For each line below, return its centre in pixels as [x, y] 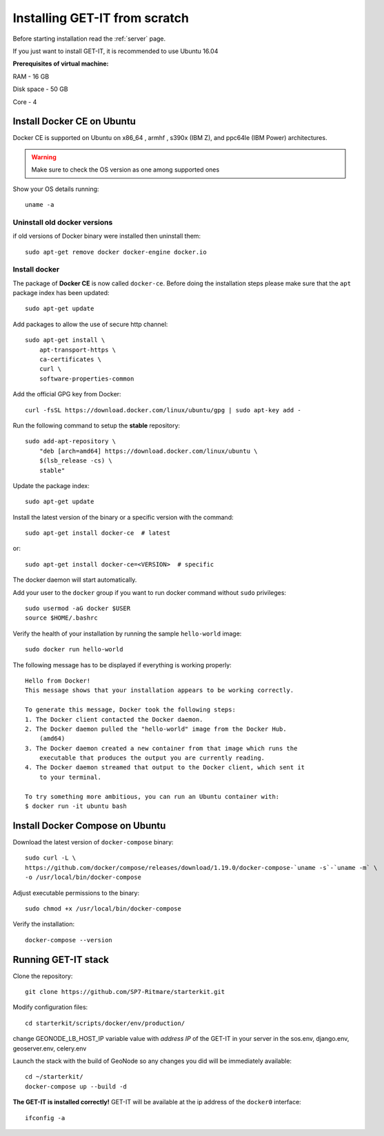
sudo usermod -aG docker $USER [78, 609]
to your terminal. [70, 777]
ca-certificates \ [70, 359]
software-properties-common [87, 378]
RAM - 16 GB [31, 77]
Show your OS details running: [56, 189]
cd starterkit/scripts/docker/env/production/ [105, 1023]
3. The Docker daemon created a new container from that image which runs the [161, 748]
